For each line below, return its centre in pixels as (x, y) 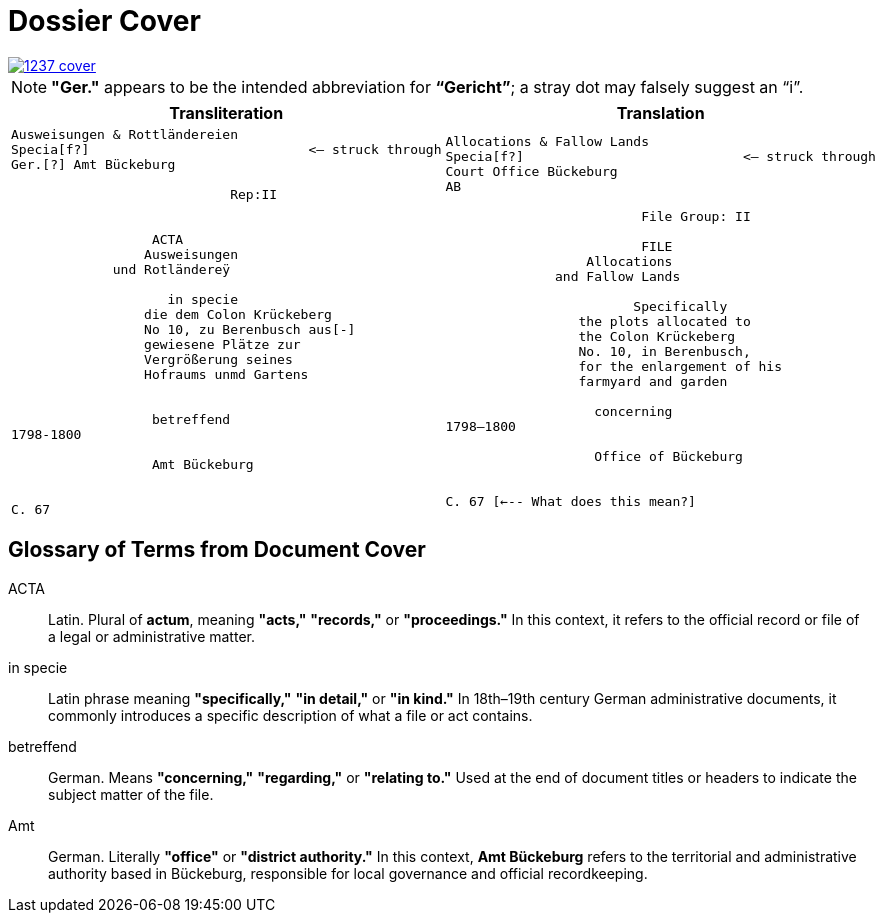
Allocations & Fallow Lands (547, 142)
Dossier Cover (104, 21)
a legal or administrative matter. (151, 636)
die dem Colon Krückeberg (238, 314)
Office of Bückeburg (668, 457)
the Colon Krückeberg (657, 337)
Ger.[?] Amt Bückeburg (93, 164)
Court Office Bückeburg (531, 172)
